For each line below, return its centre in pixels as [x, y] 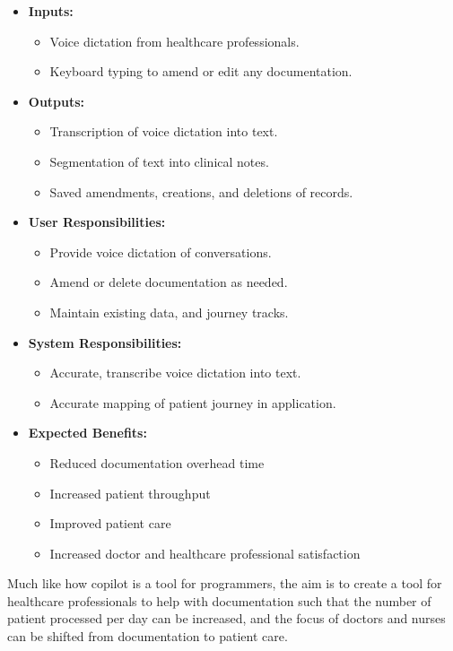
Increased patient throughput [130, 493]
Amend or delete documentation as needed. [169, 282]
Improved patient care [110, 523]
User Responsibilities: [97, 222]
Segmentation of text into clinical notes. [159, 161]
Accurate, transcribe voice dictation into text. [175, 373]
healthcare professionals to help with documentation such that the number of [219, 600]
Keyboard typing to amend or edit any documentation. [201, 71]
